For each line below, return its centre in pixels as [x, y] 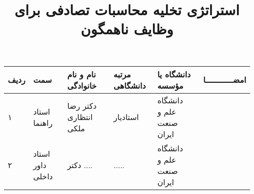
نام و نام [82, 74]
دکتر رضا [82, 106]
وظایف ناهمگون [127, 29]
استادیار [126, 117]
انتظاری [80, 117]
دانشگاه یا [174, 74]
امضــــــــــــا [224, 80]
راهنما [43, 122]
